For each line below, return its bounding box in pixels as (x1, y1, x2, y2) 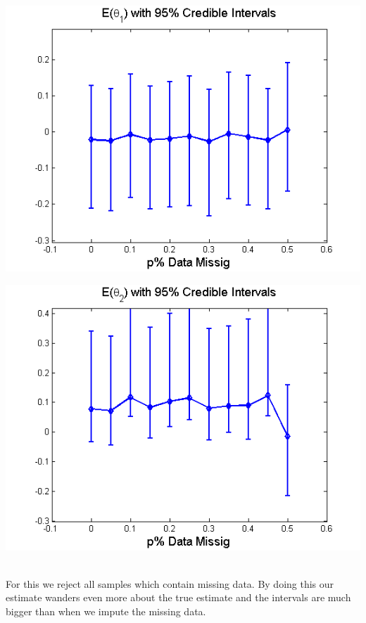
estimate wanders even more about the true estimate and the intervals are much (6, 590, 351, 605)
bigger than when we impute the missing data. (6, 603, 206, 618)
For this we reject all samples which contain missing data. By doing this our (6, 576, 334, 591)
